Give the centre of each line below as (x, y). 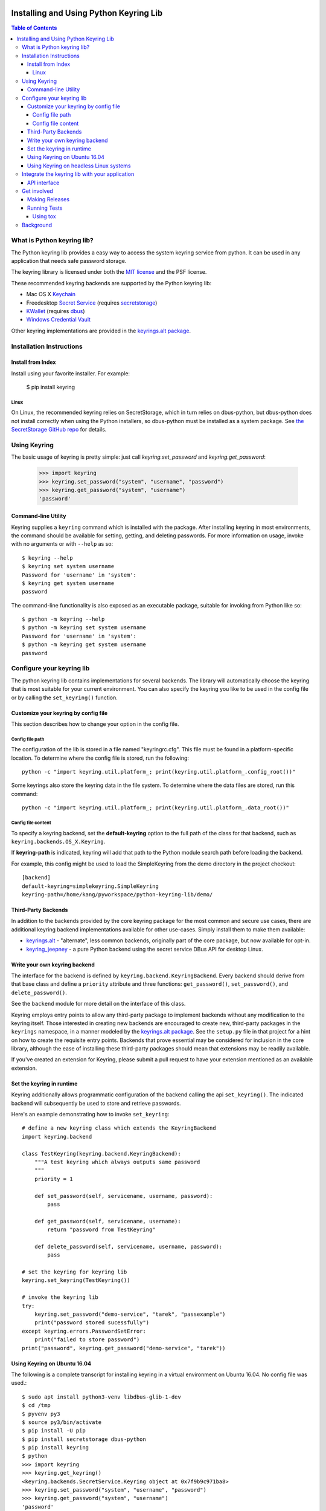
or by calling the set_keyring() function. (64, 697)
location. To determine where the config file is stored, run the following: (100, 758)
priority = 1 (53, 1179)
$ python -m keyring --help (63, 619)
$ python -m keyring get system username (84, 645)
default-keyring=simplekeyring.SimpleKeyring (91, 886)
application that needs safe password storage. (69, 261)
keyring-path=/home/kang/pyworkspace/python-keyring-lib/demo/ (117, 894)
